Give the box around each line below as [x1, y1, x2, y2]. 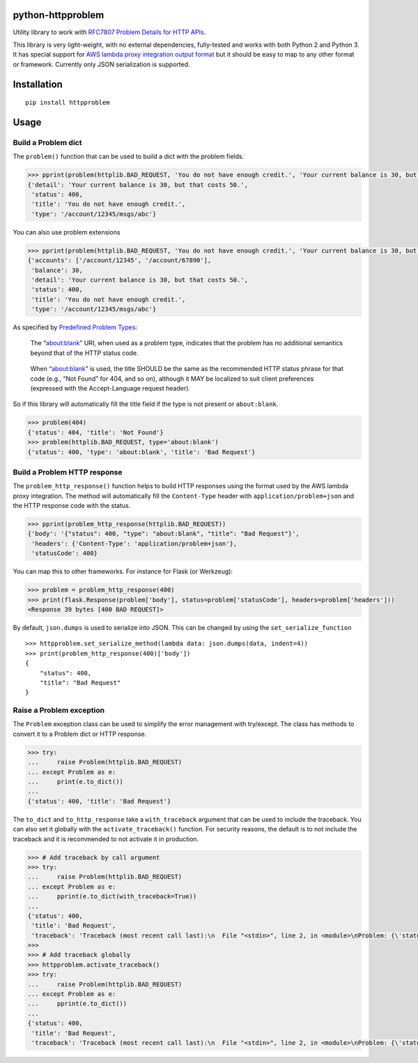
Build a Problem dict [13, 137, 82, 147]
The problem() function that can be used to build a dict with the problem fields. [13, 152, 245, 160]
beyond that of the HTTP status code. [30, 349, 139, 357]
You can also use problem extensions [13, 227, 121, 236]
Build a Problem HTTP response [13, 467, 123, 477]
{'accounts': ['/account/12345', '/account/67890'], [27, 257, 212, 264]
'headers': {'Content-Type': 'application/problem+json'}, [31, 539, 238, 548]
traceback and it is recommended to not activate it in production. [13, 834, 199, 843]
